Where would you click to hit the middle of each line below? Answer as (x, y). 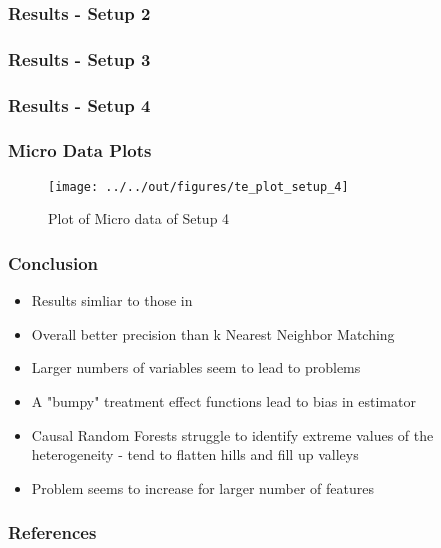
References (52, 532)
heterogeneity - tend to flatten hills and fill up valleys (195, 454)
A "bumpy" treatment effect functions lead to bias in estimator (223, 401)
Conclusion (53, 262)
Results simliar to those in (112, 300)
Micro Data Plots (80, 150)
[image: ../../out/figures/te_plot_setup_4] (198, 186)
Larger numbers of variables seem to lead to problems (196, 367)
